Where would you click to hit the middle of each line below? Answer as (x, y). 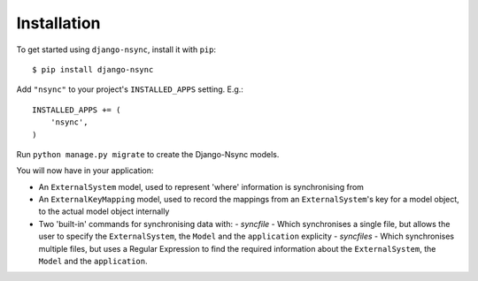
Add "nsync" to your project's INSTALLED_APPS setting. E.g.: (130, 89)
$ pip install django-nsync (93, 69)
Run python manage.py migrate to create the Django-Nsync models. (148, 154)
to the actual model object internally (104, 211)
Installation (58, 23)
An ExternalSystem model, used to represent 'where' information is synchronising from (201, 186)
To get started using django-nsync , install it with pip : (116, 49)
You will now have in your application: (85, 171)
